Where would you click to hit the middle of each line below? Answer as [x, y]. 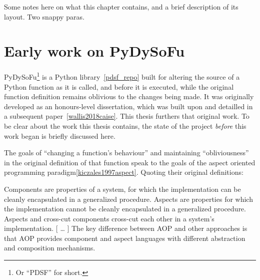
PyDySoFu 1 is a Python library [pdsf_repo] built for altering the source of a [122, 76]
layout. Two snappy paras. [44, 16]
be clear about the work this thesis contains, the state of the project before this [125, 125]
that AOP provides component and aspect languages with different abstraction [125, 238]
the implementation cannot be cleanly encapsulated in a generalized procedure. [125, 209]
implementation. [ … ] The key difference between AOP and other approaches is [126, 228]
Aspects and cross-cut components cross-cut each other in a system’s [109, 218]
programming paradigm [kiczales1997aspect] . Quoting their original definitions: [124, 172]
